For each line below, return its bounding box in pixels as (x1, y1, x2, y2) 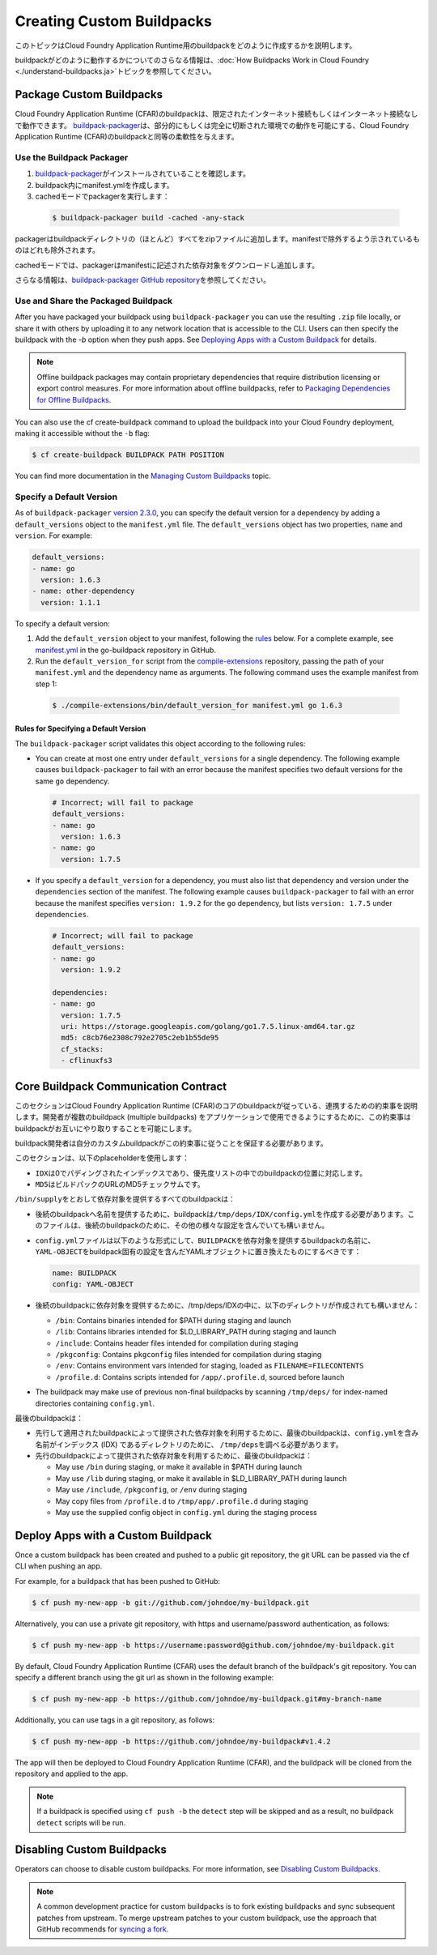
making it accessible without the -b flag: (15, 429, 150, 438)
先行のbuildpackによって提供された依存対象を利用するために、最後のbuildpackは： (35, 1451, 313, 1461)
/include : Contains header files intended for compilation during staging (55, 1338, 299, 1348)
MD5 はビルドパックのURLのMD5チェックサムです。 (35, 1180, 206, 1189)
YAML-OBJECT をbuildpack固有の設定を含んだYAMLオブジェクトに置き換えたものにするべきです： (35, 1247, 362, 1257)
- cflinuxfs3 (61, 1056, 112, 1065)
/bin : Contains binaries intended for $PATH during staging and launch (55, 1315, 291, 1325)
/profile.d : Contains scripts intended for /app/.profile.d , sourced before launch (55, 1372, 345, 1381)
